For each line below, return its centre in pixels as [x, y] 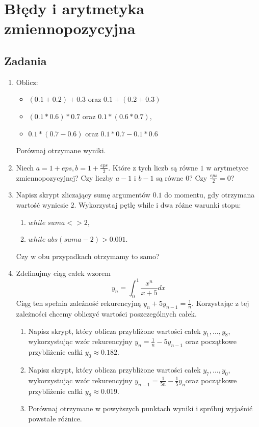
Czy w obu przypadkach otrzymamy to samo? [88, 256]
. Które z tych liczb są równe [153, 167]
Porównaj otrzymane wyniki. [61, 150]
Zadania [25, 60]
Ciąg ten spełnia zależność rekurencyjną [79, 303]
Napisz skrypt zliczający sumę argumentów [83, 195]
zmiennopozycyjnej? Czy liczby [64, 177]
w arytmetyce [227, 167]
